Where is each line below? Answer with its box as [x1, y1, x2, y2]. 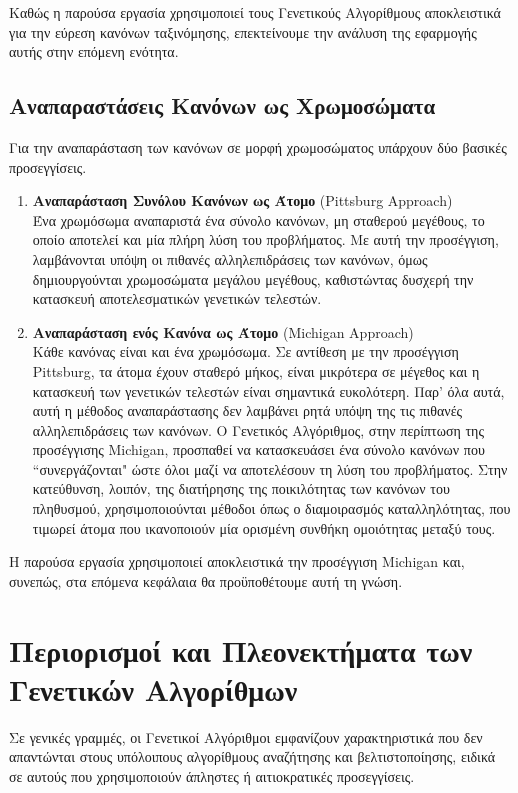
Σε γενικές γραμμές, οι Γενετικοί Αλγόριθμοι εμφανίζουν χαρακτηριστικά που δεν [9, 726, 483, 747]
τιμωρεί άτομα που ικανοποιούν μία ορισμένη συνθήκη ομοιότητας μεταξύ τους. [32, 517, 496, 538]
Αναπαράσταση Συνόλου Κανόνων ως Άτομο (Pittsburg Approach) [32, 190, 453, 211]
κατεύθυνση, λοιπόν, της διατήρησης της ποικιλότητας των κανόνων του [32, 478, 450, 499]
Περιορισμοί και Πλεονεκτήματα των [9, 629, 473, 670]
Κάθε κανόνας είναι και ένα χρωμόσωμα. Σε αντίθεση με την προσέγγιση [32, 341, 459, 362]
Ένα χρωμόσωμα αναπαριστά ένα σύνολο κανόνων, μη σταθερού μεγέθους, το [32, 209, 485, 230]
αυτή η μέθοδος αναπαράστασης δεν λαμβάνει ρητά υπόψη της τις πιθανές [32, 400, 463, 421]
